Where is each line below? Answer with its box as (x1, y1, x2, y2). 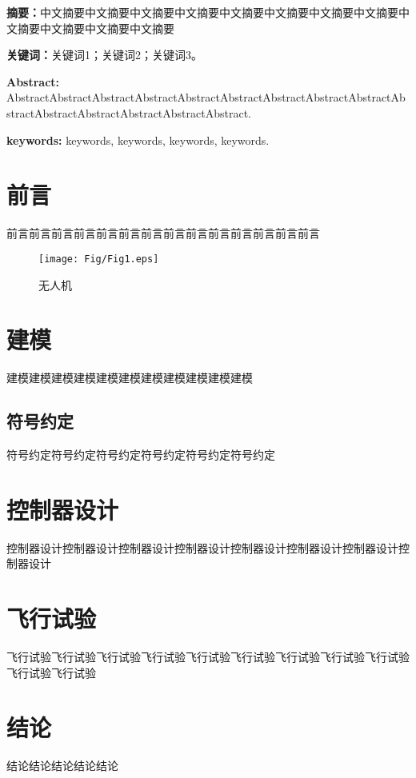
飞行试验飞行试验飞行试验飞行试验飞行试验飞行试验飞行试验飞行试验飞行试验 (6, 648, 410, 665)
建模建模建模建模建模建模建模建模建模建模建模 (6, 369, 253, 386)
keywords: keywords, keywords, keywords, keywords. (6, 131, 270, 148)
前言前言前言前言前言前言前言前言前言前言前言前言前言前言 (6, 225, 320, 241)
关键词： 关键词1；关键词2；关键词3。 (6, 46, 202, 63)
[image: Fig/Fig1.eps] (38, 253, 159, 265)
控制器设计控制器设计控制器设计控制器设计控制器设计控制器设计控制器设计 (6, 539, 398, 556)
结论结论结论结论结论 (6, 757, 118, 774)
